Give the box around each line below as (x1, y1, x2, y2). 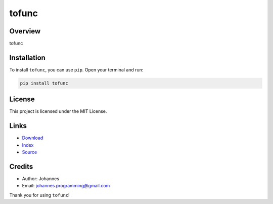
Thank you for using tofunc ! (9, 192, 70, 198)
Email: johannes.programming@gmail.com (22, 183, 110, 189)
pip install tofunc (20, 80, 68, 86)
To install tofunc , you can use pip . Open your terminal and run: (9, 66, 144, 73)
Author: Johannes (22, 176, 60, 182)
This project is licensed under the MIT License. (9, 108, 107, 114)
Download (22, 135, 43, 141)
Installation (9, 53, 45, 62)
